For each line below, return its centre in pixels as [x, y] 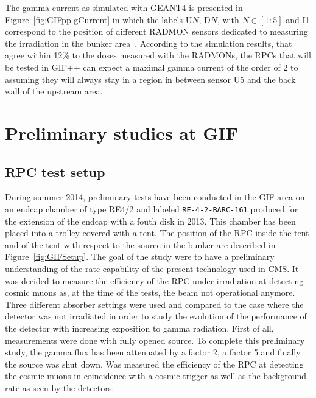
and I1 [298, 19]
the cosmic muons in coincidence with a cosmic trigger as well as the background [156, 376]
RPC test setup [55, 171]
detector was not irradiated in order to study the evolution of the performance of [156, 316]
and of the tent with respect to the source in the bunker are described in [140, 244]
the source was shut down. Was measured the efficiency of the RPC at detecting [154, 364]
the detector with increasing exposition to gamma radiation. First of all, [139, 328]
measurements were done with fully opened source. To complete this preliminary [155, 340]
